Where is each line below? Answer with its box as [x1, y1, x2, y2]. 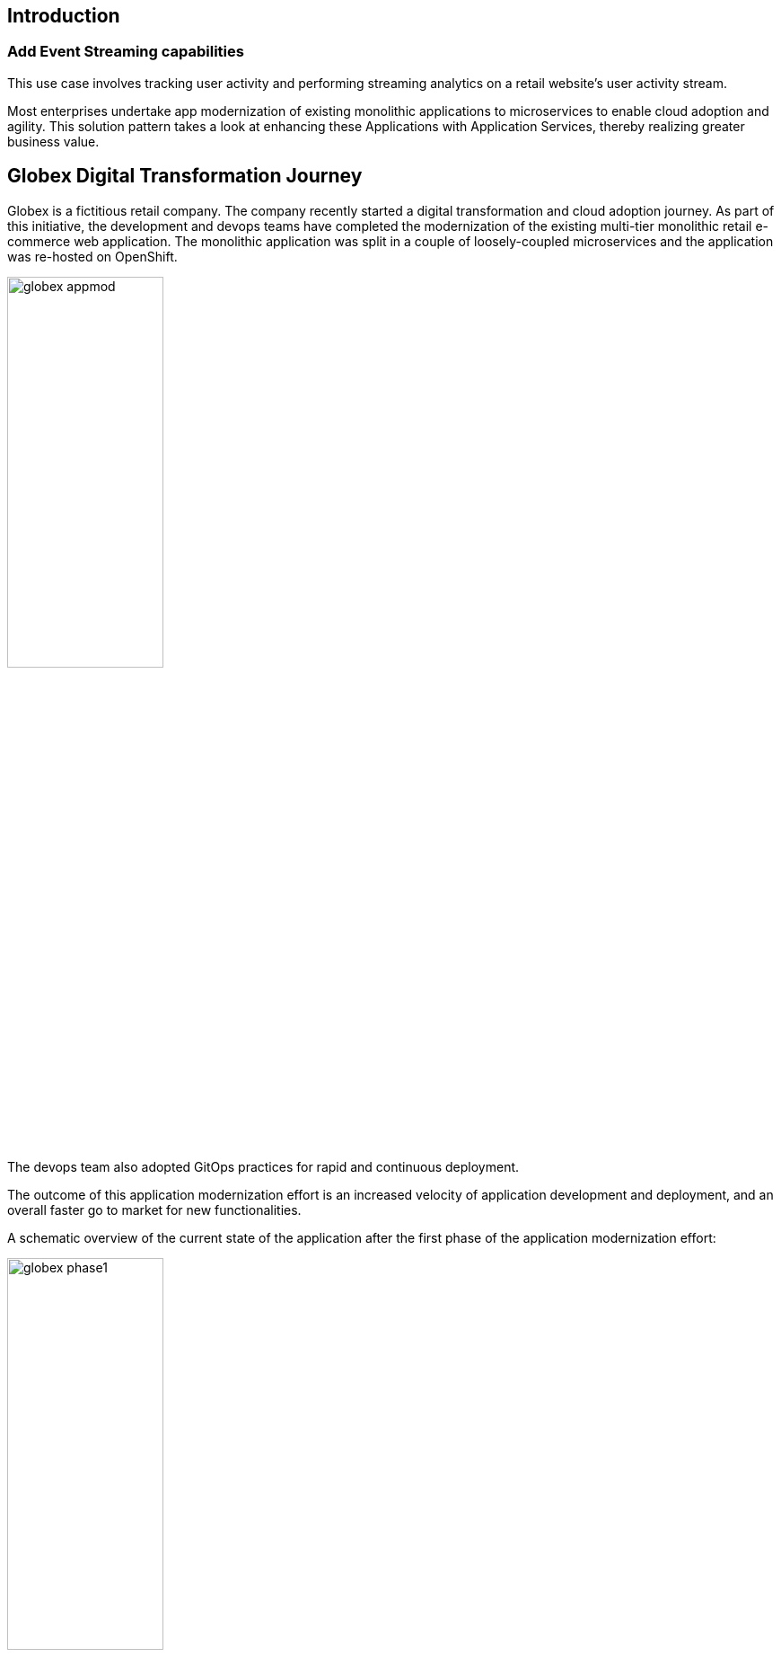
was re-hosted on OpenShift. [7, 248, 178, 264]
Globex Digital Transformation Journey [7, 164, 363, 188]
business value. [7, 133, 100, 149]
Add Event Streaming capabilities [7, 42, 244, 61]
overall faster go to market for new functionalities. [7, 1202, 302, 1218]
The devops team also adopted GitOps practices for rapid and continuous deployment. [7, 1159, 520, 1175]
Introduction [7, 4, 120, 27]
